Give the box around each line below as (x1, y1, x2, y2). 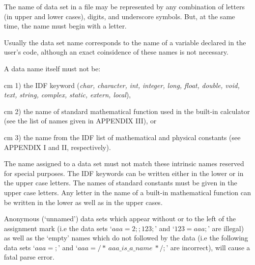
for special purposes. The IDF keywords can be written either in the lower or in (4, 168, 244, 178)
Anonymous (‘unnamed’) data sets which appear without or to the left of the (4, 213, 236, 224)
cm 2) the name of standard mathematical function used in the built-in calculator (4, 106, 250, 116)
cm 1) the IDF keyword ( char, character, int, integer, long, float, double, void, (4, 80, 240, 90)
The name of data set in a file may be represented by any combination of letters (4, 1, 245, 11)
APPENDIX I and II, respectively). (4, 142, 111, 152)
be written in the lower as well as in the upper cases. (4, 197, 163, 207)
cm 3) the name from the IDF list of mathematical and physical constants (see (4, 132, 241, 142)
